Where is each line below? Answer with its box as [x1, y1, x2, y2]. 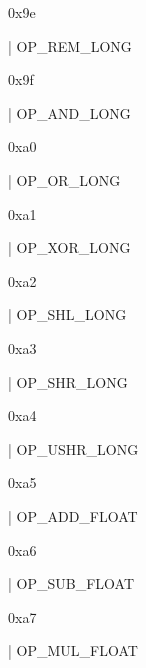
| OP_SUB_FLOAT [8, 573, 135, 594]
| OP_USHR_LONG [8, 438, 139, 459]
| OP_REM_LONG [8, 35, 132, 56]
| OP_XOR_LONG [8, 237, 131, 258]
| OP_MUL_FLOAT [8, 640, 138, 661]
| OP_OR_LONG [8, 169, 121, 190]
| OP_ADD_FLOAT [8, 505, 138, 526]
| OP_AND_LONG [8, 102, 131, 123]
